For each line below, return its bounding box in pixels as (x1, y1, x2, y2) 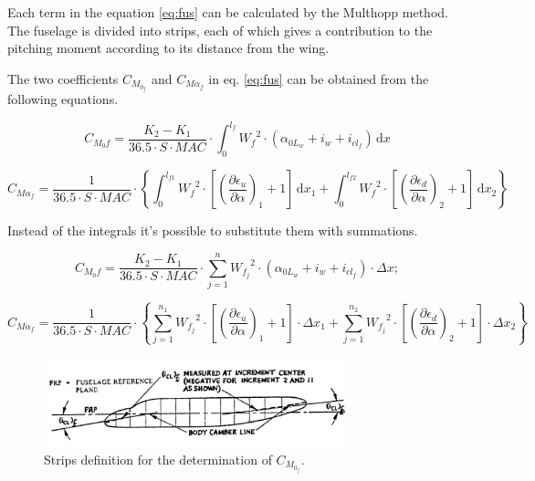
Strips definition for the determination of (44, 449, 272, 468)
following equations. (7, 89, 119, 109)
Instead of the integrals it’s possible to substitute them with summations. (7, 221, 418, 240)
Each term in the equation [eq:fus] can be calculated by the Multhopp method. (7, 3, 448, 21)
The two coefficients (7, 68, 119, 88)
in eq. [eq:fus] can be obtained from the (208, 68, 429, 88)
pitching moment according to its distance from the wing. (7, 38, 330, 58)
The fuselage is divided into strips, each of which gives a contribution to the (7, 20, 433, 39)
